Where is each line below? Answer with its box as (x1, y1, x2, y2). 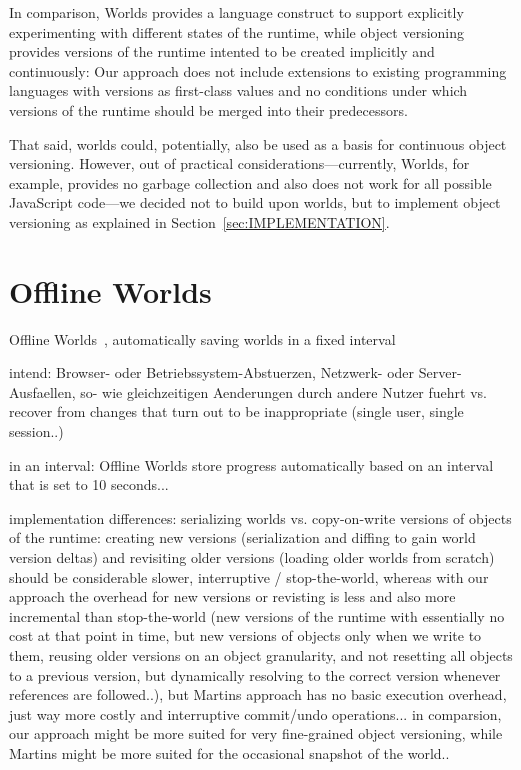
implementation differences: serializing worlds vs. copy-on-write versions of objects (9, 507, 512, 528)
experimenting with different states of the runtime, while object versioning (9, 21, 464, 42)
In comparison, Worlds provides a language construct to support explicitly (9, 2, 464, 22)
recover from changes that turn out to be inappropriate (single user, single (9, 401, 464, 422)
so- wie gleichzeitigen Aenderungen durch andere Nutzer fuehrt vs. (80, 381, 487, 402)
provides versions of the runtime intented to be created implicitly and (9, 41, 435, 62)
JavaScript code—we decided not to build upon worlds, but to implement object (9, 192, 501, 213)
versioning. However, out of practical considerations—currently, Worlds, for (9, 153, 470, 174)
